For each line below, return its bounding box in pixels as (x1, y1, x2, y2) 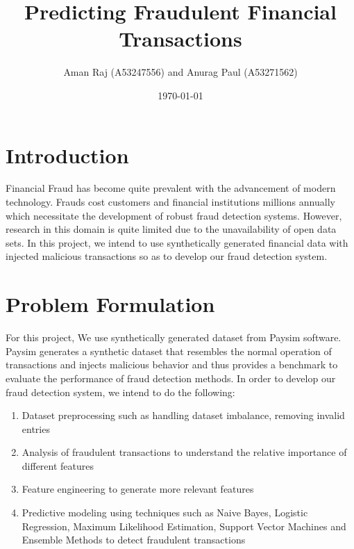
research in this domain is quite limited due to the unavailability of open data (6, 222, 337, 236)
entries (22, 421, 50, 436)
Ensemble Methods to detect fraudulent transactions (22, 532, 246, 547)
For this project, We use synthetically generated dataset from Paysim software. (6, 330, 342, 345)
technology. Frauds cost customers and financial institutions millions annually (6, 195, 335, 209)
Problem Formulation (6, 290, 215, 318)
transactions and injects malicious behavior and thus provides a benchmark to (6, 357, 338, 372)
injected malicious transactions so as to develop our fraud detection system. (6, 249, 328, 263)
